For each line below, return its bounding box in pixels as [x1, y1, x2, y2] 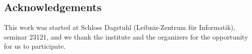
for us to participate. [4, 41, 66, 51]
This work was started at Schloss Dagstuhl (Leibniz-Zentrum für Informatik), [4, 22, 235, 32]
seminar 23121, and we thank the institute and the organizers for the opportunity [4, 31, 248, 41]
